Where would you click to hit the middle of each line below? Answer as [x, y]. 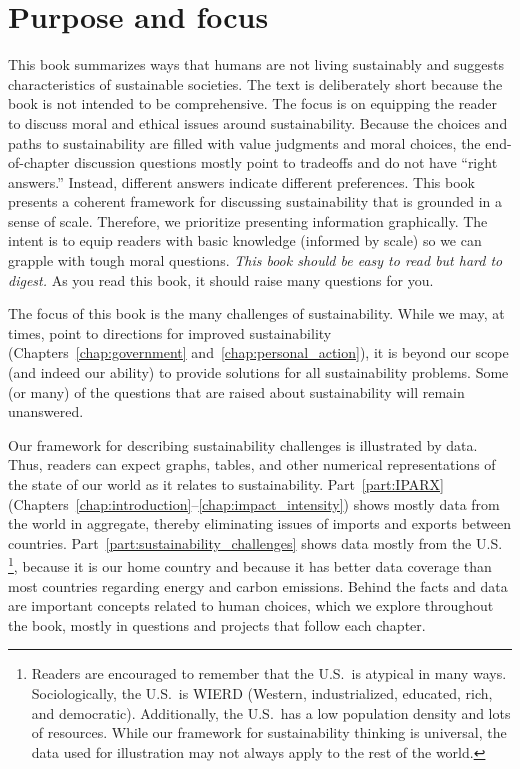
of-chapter [39, 162]
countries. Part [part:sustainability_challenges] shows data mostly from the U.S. [255, 542]
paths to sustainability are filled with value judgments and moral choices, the [244, 142]
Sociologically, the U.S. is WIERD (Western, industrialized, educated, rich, [262, 693]
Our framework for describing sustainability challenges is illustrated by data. [243, 444]
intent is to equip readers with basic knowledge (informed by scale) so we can [245, 240]
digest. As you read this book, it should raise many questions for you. [221, 279]
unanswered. [46, 411]
